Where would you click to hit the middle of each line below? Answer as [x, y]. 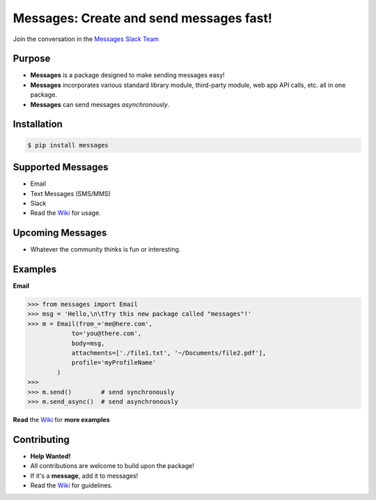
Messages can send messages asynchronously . [100, 104]
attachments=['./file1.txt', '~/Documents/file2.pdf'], [169, 353]
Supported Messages [61, 167]
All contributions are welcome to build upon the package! [112, 466]
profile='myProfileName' [114, 363]
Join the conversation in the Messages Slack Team [86, 39]
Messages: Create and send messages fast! [143, 18]
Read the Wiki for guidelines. [71, 485]
